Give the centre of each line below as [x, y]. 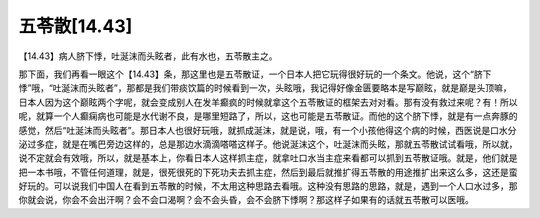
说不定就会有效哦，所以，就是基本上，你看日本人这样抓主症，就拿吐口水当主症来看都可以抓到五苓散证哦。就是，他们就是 [268, 158]
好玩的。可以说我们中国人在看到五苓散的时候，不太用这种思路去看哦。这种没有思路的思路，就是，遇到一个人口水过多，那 [268, 186]
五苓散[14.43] [75, 26]
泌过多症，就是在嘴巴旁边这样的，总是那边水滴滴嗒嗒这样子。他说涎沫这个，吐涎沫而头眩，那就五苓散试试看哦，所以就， [268, 144]
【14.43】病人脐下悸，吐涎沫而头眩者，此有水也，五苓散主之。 [148, 56]
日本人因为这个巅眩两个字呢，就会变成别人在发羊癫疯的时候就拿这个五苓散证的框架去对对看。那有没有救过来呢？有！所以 [268, 102]
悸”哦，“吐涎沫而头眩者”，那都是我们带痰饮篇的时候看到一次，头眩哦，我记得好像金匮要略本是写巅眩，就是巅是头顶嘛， [265, 88]
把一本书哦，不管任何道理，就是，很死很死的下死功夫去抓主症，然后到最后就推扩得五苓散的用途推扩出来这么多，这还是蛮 [268, 172]
